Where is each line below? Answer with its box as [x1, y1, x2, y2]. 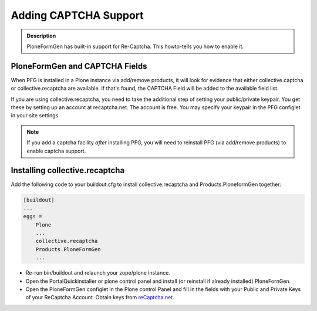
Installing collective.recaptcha [11, 165, 125, 175]
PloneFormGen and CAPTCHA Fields [11, 61, 147, 71]
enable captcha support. [26, 147, 86, 154]
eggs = [23, 213, 42, 220]
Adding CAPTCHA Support [11, 9, 144, 22]
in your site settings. [11, 112, 60, 119]
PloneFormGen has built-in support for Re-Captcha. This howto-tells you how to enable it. [26, 43, 244, 50]
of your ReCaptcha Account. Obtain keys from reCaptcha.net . [25, 294, 174, 301]
